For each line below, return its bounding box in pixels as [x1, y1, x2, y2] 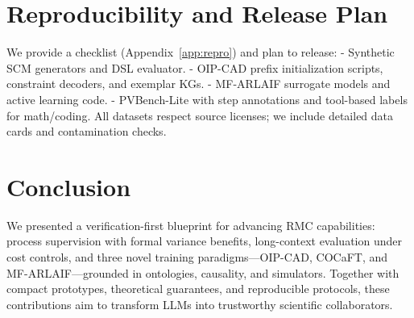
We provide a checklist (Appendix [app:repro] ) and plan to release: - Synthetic [6, 44, 395, 61]
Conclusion [6, 169, 131, 203]
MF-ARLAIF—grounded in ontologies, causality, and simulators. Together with [6, 264, 400, 281]
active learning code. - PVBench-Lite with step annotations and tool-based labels [6, 90, 408, 107]
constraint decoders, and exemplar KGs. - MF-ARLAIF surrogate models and [6, 75, 391, 92]
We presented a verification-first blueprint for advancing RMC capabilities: [6, 216, 375, 233]
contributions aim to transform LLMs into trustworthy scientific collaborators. [6, 295, 393, 312]
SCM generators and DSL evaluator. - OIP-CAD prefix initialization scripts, [6, 59, 383, 76]
